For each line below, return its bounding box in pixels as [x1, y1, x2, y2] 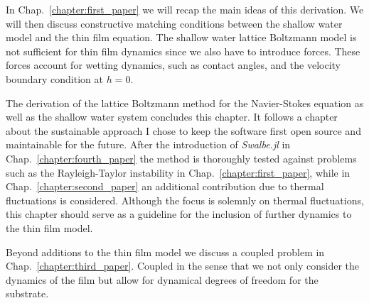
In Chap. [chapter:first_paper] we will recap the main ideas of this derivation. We [6, 2, 364, 16]
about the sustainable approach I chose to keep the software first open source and [6, 123, 361, 138]
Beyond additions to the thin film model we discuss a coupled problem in [6, 244, 325, 259]
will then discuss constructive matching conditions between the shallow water [6, 16, 343, 31]
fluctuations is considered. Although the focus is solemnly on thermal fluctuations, [6, 192, 364, 207]
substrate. [6, 286, 49, 301]
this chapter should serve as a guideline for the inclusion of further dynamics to [6, 206, 352, 221]
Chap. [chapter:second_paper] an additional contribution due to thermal [6, 179, 324, 194]
